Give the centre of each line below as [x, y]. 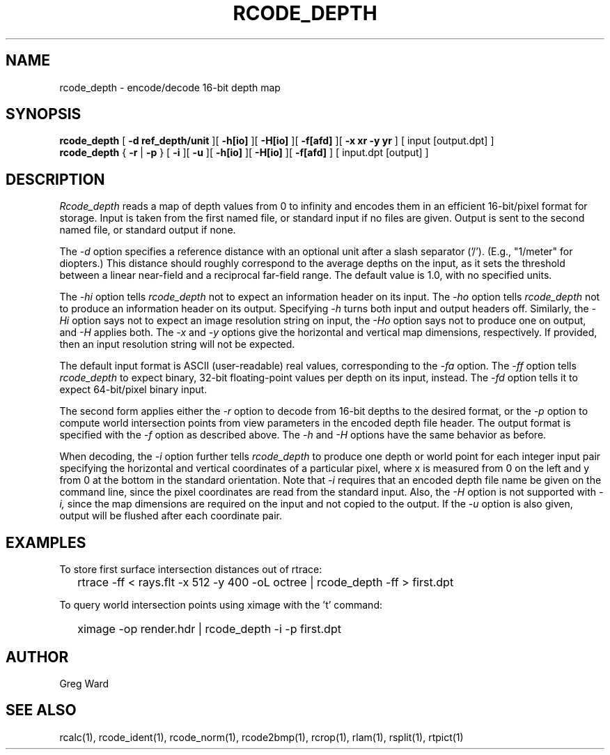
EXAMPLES [46, 542]
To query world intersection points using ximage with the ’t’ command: [221, 605]
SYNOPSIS [44, 114]
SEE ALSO [41, 710]
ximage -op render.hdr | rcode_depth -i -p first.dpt [209, 629]
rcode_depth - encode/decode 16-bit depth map [170, 87]
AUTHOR [37, 657]
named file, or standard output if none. [148, 230]
